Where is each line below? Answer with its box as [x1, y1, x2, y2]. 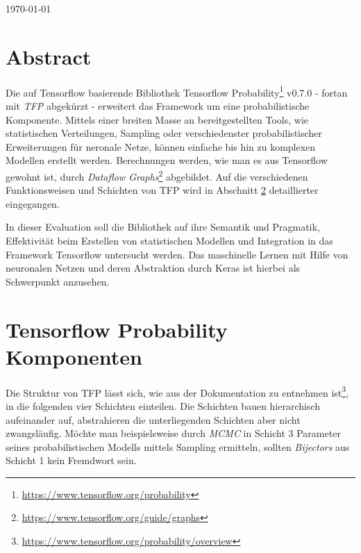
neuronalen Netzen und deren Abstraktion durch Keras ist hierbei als [6, 261, 301, 275]
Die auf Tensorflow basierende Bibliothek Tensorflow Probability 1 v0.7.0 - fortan [6, 83, 348, 99]
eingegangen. [6, 196, 60, 211]
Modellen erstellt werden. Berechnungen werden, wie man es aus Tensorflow [6, 153, 328, 167]
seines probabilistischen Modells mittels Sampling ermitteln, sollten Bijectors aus [6, 439, 350, 454]
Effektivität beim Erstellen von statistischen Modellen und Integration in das [6, 233, 333, 247]
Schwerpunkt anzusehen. [6, 274, 110, 288]
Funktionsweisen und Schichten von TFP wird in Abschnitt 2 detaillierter [6, 183, 319, 197]
